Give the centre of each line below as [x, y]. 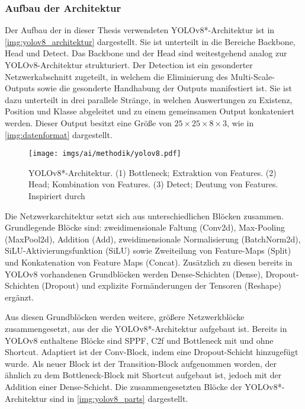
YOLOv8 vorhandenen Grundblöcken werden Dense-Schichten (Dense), [134, 274]
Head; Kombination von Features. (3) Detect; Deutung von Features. [153, 184]
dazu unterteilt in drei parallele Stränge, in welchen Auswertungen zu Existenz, [149, 99]
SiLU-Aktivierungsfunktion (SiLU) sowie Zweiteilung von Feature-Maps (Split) [148, 250]
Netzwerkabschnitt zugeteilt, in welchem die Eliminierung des [116, 76]
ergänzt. [20, 297]
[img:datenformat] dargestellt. [59, 134]
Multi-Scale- [253, 76]
